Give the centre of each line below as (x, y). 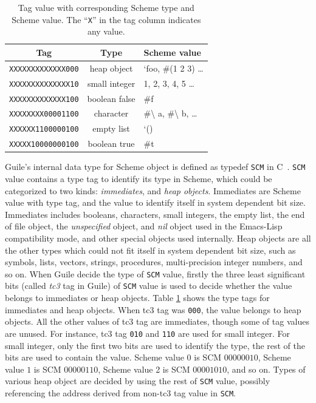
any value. (106, 31)
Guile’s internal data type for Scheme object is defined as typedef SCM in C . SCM (155, 167)
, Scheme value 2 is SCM (144, 369)
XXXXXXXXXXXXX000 (44, 69)
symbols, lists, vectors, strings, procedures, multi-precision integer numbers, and (154, 262)
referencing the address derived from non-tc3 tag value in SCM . (121, 393)
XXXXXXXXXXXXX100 (44, 99)
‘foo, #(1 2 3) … (173, 68)
